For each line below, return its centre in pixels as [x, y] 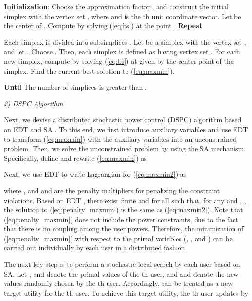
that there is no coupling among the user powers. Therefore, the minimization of [124, 229]
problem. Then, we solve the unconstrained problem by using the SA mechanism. [125, 148]
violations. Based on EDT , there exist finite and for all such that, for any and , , [125, 200]
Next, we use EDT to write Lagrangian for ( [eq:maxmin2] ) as [95, 174]
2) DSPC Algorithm [34, 103]
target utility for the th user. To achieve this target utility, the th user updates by [126, 292]
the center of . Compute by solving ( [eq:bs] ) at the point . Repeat [103, 26]
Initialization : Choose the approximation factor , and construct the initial [116, 6]
